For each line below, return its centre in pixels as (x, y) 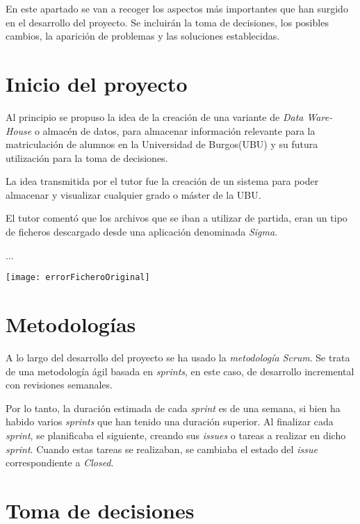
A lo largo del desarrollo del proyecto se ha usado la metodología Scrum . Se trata (178, 358)
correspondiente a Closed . (60, 462)
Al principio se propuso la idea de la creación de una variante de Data (155, 116)
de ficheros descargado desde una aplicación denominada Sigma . (142, 232)
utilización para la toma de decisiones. (87, 157)
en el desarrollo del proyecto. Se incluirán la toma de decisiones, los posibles (167, 22)
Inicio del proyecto (97, 83)
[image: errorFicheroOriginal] (78, 278)
